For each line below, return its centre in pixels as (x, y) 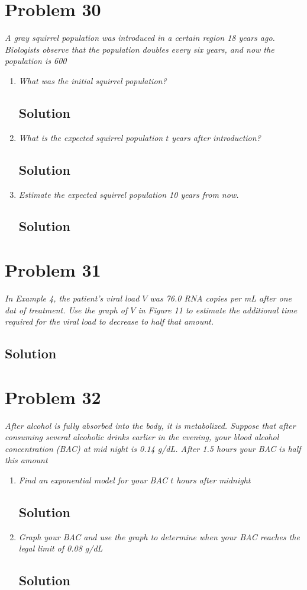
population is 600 (36, 61)
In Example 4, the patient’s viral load (72, 298)
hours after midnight (214, 480)
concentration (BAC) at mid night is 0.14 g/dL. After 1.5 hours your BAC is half (153, 448)
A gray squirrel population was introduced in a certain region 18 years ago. (140, 38)
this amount (26, 460)
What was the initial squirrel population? (93, 80)
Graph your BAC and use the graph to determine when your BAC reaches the (159, 536)
